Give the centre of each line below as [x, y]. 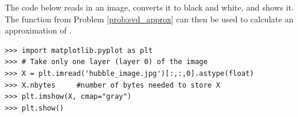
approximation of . [38, 30]
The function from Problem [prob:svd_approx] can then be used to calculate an [149, 19]
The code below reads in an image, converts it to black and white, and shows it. [149, 7]
